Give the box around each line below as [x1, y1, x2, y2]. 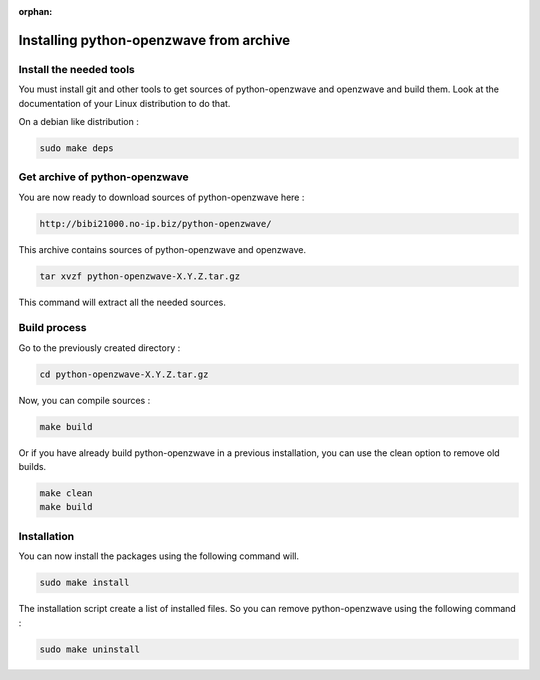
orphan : [18, 6, 53, 17]
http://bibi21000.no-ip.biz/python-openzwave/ [39, 218, 272, 229]
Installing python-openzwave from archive [18, 31, 291, 49]
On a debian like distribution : [18, 115, 139, 127]
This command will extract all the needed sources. [18, 296, 227, 308]
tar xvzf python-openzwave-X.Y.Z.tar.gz [39, 270, 240, 282]
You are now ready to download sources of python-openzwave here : [18, 191, 305, 203]
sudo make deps [39, 142, 114, 154]
